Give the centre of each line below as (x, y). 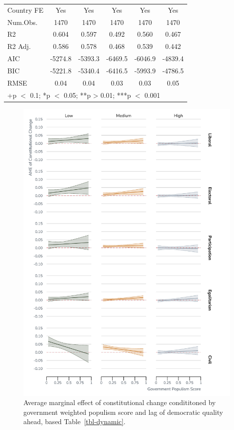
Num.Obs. (22, 22)
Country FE (25, 10)
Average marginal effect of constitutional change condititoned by (120, 402)
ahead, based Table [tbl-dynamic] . (75, 421)
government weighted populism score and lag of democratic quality (123, 412)
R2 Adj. (19, 46)
